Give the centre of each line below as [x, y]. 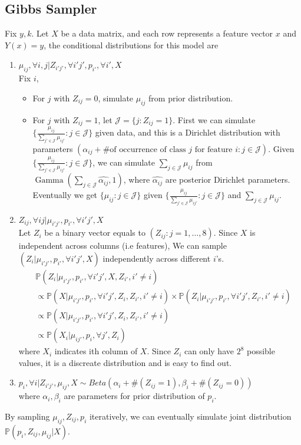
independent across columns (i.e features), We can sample [123, 245]
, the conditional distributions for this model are [131, 44]
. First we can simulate [214, 119]
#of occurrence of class [144, 149]
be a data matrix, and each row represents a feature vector [167, 33]
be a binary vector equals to [95, 233]
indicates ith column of [96, 351]
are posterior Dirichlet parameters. [228, 179]
